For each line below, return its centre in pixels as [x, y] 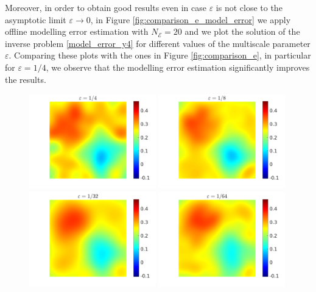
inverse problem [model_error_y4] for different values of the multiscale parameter [158, 43]
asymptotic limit [36, 19]
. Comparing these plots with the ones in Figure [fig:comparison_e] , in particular [160, 55]
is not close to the [249, 7]
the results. [26, 79]
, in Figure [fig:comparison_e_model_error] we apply [191, 19]
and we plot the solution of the [242, 31]
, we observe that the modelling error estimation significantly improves [178, 67]
